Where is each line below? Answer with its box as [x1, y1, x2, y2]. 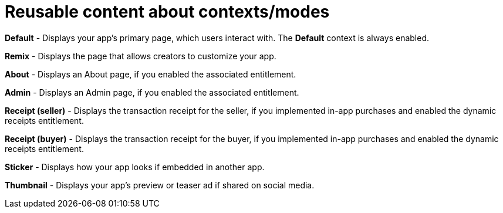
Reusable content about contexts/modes [5, 2, 330, 22]
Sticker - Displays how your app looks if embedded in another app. [5, 161, 265, 172]
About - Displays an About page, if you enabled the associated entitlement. [5, 69, 296, 79]
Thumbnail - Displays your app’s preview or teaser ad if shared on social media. [5, 180, 315, 190]
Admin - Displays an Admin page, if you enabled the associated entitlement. [5, 87, 299, 97]
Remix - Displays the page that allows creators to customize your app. [5, 50, 276, 61]
